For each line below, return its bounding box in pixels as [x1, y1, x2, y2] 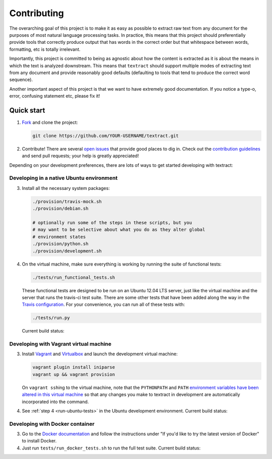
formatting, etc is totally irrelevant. [9, 46, 81, 52]
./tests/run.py [32, 315, 70, 321]
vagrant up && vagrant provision [32, 371, 115, 377]
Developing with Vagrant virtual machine [9, 341, 112, 348]
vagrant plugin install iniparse [32, 364, 115, 370]
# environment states [32, 234, 86, 239]
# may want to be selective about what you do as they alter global [32, 227, 206, 233]
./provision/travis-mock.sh [32, 199, 102, 204]
